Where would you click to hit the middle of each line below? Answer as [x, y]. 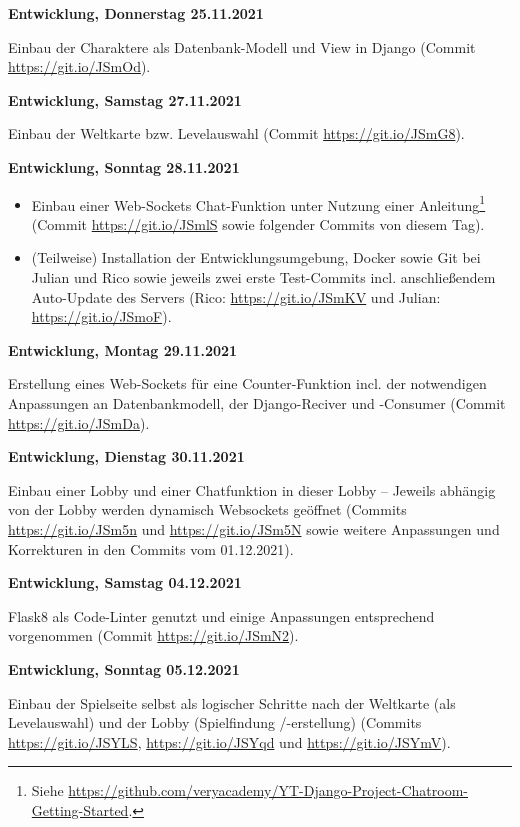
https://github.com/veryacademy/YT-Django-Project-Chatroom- [268, 790]
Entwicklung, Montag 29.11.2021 [123, 349]
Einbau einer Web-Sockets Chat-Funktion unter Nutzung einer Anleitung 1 [258, 203]
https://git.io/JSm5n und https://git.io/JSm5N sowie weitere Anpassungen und [254, 528]
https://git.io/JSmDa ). [79, 422]
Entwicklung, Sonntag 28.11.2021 [124, 166]
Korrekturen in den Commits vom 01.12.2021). [151, 548]
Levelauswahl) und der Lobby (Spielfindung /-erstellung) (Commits [215, 722]
